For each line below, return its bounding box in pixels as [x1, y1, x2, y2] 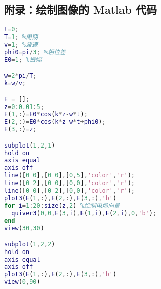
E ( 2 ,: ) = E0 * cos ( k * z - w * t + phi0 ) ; [4, 118, 106, 126]
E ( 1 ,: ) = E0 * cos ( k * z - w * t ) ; [4, 111, 88, 118]
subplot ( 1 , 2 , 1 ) [4, 141, 55, 149]
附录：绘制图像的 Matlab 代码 [4, 2, 157, 17]
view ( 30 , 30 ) [4, 225, 44, 232]
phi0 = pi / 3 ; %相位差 [4, 48, 66, 56]
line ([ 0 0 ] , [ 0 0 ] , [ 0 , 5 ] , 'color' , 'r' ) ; [4, 172, 135, 179]
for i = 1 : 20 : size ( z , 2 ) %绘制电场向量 [4, 202, 120, 209]
